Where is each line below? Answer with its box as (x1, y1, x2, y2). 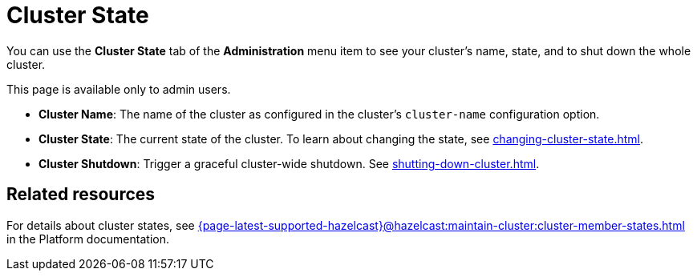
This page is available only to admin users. (6, 82, 231, 96)
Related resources (6, 184, 156, 205)
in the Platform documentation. (6, 231, 169, 246)
